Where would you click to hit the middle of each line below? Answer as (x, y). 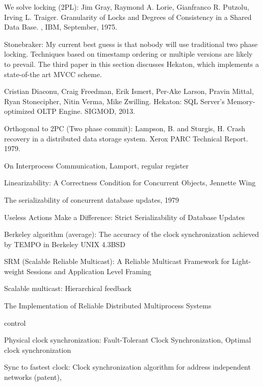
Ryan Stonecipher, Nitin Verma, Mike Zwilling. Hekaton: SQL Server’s (114, 101)
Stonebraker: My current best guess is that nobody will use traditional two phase (131, 44)
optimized (19, 111)
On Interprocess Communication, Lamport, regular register (96, 165)
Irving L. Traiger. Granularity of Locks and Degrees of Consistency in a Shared (128, 17)
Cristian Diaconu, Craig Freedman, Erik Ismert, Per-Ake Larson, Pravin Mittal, (129, 91)
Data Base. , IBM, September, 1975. (61, 27)
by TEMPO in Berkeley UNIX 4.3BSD (65, 244)
